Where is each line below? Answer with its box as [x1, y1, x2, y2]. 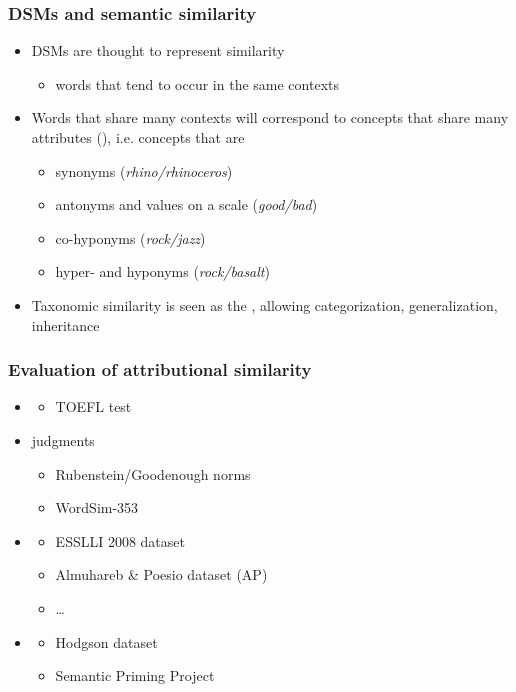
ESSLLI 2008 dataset [55, 530, 185, 551]
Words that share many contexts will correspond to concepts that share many [31, 107, 509, 128]
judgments [31, 429, 95, 450]
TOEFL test [55, 396, 132, 417]
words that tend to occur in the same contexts [55, 73, 339, 94]
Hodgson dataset [55, 631, 158, 652]
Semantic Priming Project [55, 665, 215, 686]
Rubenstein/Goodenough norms [55, 463, 251, 484]
